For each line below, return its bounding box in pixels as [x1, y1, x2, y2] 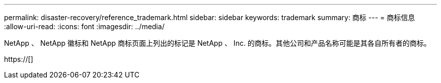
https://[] [4, 55, 33, 63]
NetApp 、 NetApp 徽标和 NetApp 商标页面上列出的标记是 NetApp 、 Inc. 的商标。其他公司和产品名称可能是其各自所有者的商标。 [4, 39, 431, 47]
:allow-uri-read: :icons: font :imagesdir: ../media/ [4, 22, 165, 31]
